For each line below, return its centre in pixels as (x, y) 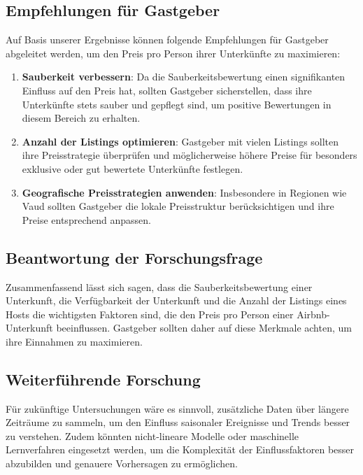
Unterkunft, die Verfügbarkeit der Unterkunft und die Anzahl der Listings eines (176, 300)
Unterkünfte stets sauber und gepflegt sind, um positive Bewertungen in (177, 104)
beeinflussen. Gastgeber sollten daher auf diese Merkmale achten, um (204, 328)
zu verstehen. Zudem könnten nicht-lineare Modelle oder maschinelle (152, 435)
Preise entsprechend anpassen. (86, 219)
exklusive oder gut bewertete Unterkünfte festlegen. (133, 168)
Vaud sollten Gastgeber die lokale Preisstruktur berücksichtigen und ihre (178, 206)
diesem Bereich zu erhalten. (81, 118)
